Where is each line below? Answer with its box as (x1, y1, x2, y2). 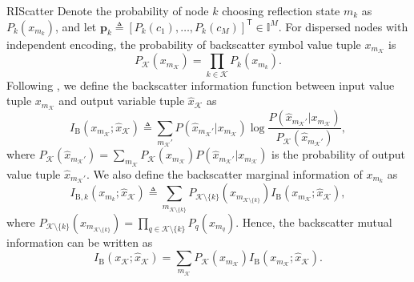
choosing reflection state (222, 2, 340, 18)
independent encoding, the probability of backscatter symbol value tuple (6, 35, 361, 52)
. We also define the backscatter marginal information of (86, 165, 363, 182)
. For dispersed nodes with (278, 18, 408, 34)
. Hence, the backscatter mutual (235, 213, 392, 230)
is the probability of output (271, 146, 406, 163)
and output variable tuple (58, 92, 185, 109)
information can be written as (6, 233, 153, 250)
